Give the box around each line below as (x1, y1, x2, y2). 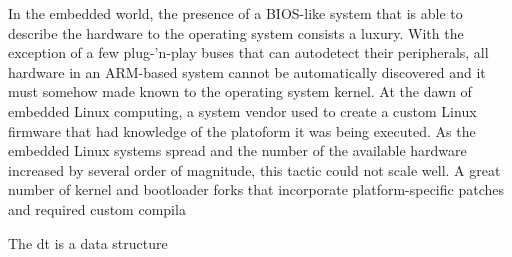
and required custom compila (8, 198, 186, 219)
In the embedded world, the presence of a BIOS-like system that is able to (8, 3, 463, 23)
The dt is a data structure (8, 232, 168, 253)
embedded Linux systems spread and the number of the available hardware (8, 140, 467, 161)
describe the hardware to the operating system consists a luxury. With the (8, 22, 464, 43)
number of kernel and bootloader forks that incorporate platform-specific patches (8, 179, 504, 200)
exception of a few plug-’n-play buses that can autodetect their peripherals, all (8, 42, 489, 63)
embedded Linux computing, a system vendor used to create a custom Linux (8, 100, 477, 121)
